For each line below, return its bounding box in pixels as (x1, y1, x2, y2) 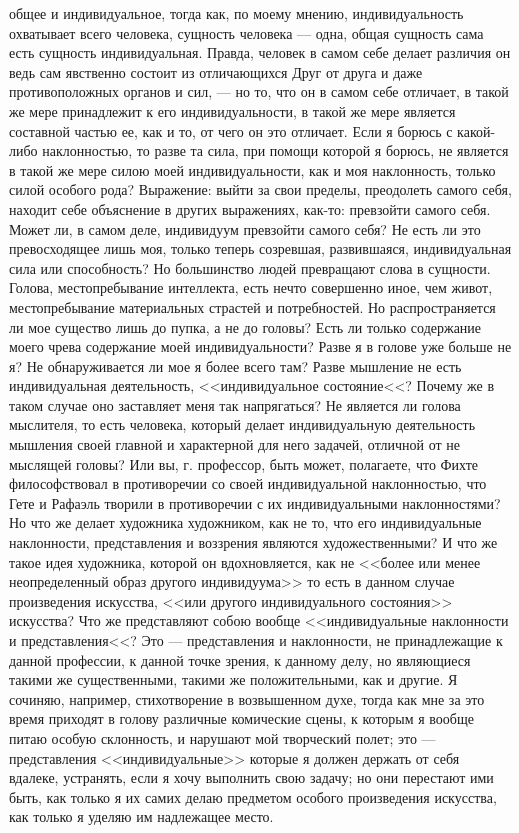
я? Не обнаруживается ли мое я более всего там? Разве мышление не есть (9, 355, 462, 376)
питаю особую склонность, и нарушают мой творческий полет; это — (9, 727, 436, 748)
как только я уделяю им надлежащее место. (9, 806, 274, 827)
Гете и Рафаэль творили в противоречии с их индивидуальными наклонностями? (9, 492, 501, 513)
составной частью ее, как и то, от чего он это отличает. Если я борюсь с (9, 120, 453, 141)
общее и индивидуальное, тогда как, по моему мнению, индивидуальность (9, 3, 464, 23)
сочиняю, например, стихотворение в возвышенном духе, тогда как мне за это (9, 688, 485, 709)
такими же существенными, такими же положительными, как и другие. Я (9, 669, 458, 690)
